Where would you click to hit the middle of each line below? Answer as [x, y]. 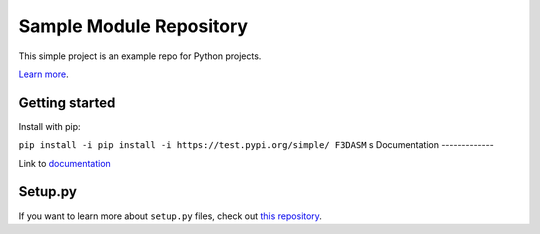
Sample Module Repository [133, 26]
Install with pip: [49, 126]
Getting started [67, 102]
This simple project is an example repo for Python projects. [140, 56]
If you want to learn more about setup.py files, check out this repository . [170, 216]
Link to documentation [65, 163]
